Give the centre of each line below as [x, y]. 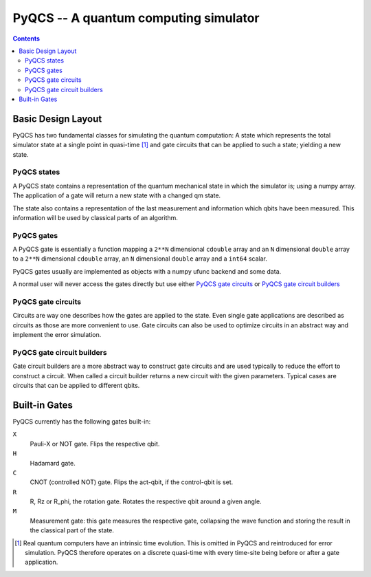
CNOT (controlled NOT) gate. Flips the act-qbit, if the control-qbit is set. [132, 482]
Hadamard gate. [53, 463]
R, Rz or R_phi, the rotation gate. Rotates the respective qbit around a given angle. [146, 501]
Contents [26, 39]
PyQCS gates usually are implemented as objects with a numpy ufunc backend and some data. [147, 271]
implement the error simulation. [57, 335]
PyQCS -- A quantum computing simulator [136, 18]
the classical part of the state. [72, 530]
